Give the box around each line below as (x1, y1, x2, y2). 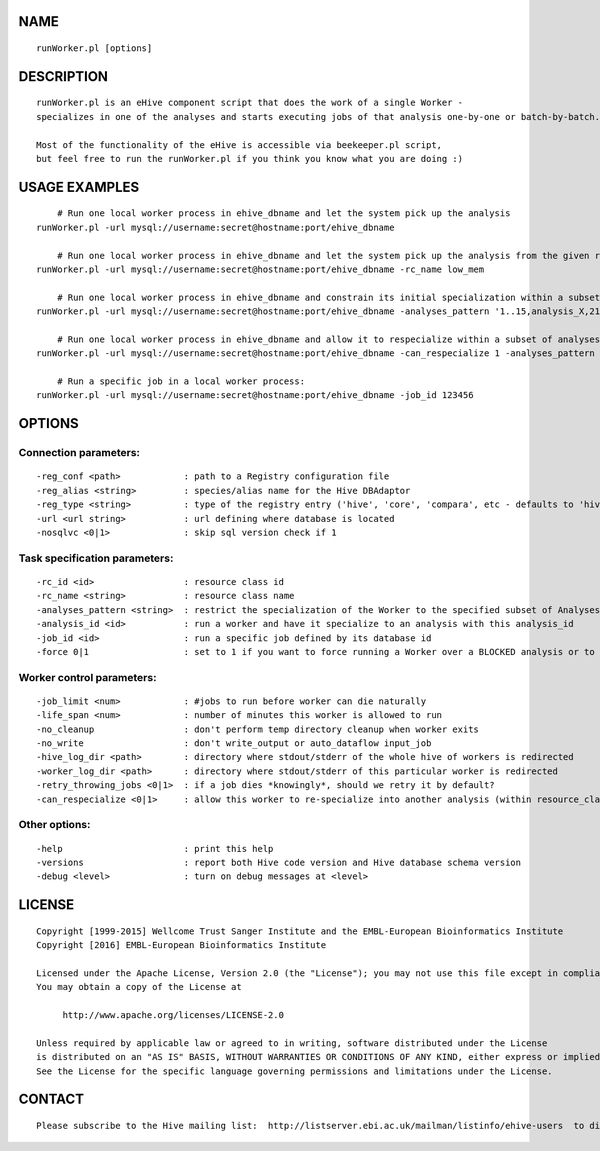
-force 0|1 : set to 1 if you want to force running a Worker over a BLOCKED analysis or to (36, 646, 595, 657)
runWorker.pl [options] (36, 43, 153, 54)
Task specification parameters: (18, 551, 174, 565)
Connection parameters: (18, 446, 140, 460)
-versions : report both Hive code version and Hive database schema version (36, 856, 522, 868)
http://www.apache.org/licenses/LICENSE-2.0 (62, 1010, 285, 1021)
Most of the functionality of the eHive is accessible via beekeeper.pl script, (36, 139, 443, 150)
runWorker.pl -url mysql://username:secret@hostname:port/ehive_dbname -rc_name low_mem (36, 263, 485, 275)
